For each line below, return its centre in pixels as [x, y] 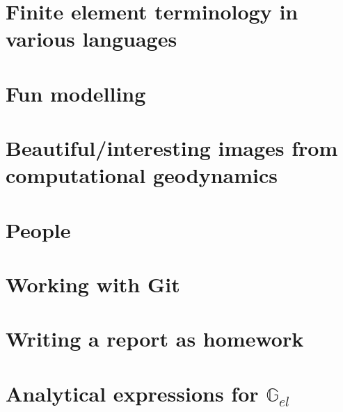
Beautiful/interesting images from [172, 148]
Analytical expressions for [132, 393]
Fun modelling [76, 93]
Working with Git [93, 284]
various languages [91, 39]
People [38, 229]
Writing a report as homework [155, 339]
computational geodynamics [142, 175]
